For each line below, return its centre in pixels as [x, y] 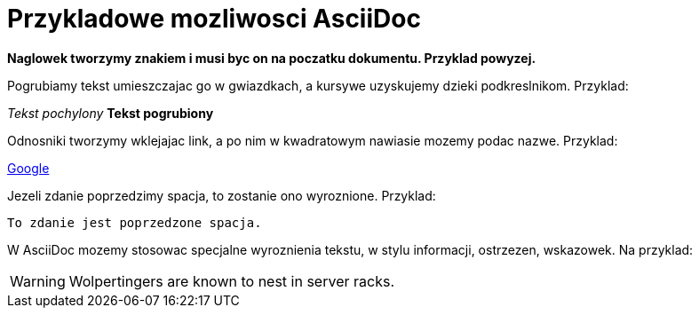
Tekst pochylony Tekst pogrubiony [111, 113]
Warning [38, 281]
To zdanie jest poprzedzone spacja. [135, 222]
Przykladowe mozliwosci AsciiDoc [214, 19]
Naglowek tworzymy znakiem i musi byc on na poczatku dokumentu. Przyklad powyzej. [272, 58]
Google [28, 168]
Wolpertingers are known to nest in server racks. [231, 281]
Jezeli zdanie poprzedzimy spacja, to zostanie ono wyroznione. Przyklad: [222, 195]
